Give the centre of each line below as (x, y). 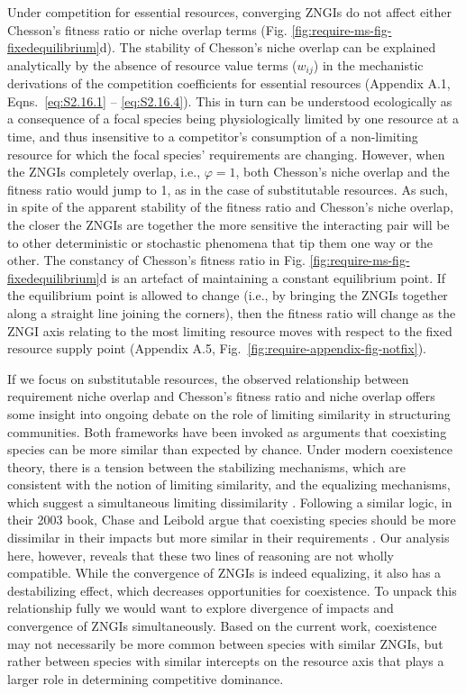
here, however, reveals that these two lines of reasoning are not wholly (201, 555)
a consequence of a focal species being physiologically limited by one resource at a (233, 119)
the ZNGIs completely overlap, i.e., (104, 172)
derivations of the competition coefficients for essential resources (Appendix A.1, (229, 83)
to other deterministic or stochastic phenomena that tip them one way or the (220, 242)
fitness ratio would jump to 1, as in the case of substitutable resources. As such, (228, 189)
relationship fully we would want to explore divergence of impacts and (201, 608)
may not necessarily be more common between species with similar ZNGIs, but (225, 643)
